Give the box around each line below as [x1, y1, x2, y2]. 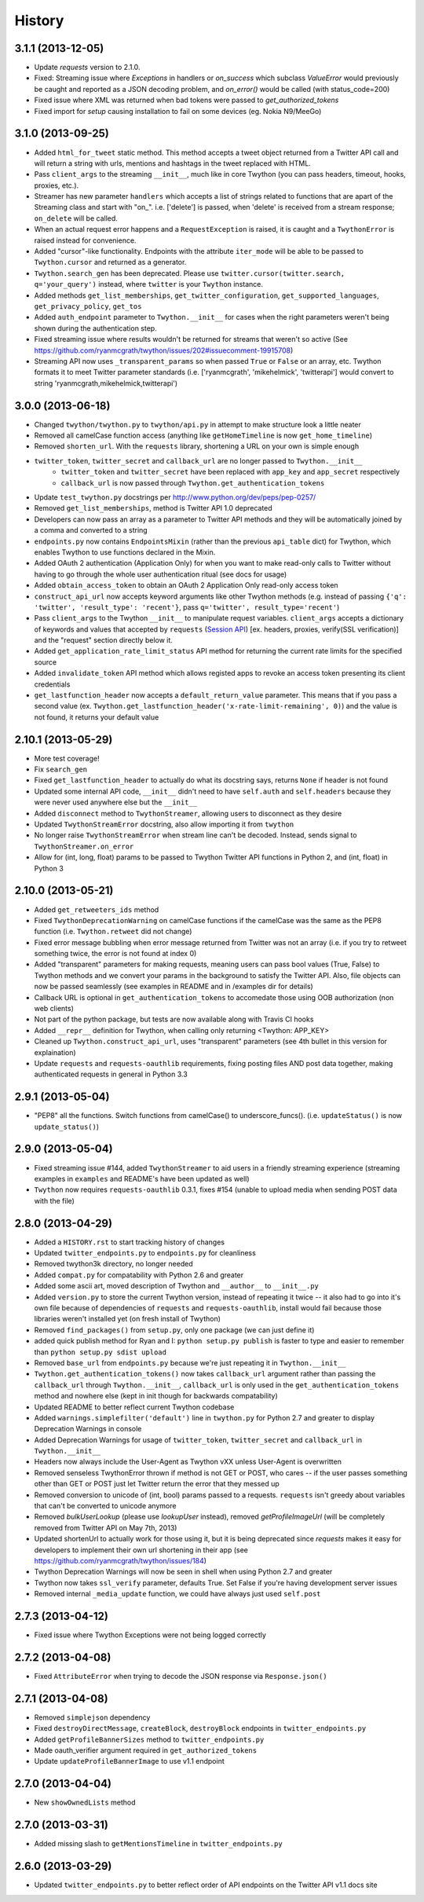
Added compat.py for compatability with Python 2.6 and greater [34, 1270, 244, 1280]
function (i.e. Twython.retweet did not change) [34, 927, 192, 936]
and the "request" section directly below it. [34, 636, 173, 645]
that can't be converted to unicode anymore [34, 1501, 177, 1511]
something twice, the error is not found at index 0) [34, 949, 197, 958]
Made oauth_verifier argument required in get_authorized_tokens [34, 1746, 258, 1755]
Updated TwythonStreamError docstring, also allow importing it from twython [34, 819, 294, 829]
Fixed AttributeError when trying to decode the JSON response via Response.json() [34, 1671, 327, 1680]
